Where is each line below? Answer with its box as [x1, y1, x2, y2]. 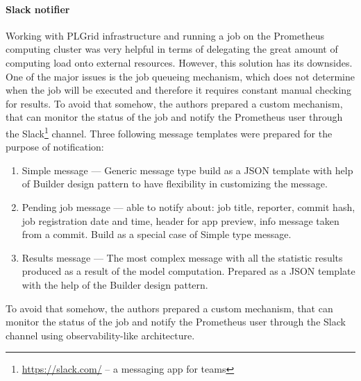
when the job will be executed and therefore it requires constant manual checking [6, 83, 352, 97]
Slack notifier [6, 1, 70, 16]
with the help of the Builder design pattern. [22, 277, 208, 291]
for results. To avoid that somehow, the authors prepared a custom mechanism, [6, 96, 343, 110]
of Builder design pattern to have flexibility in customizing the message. [22, 176, 328, 191]
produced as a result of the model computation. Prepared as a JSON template [22, 264, 355, 278]
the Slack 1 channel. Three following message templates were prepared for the [6, 124, 333, 140]
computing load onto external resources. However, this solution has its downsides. [6, 55, 353, 69]
